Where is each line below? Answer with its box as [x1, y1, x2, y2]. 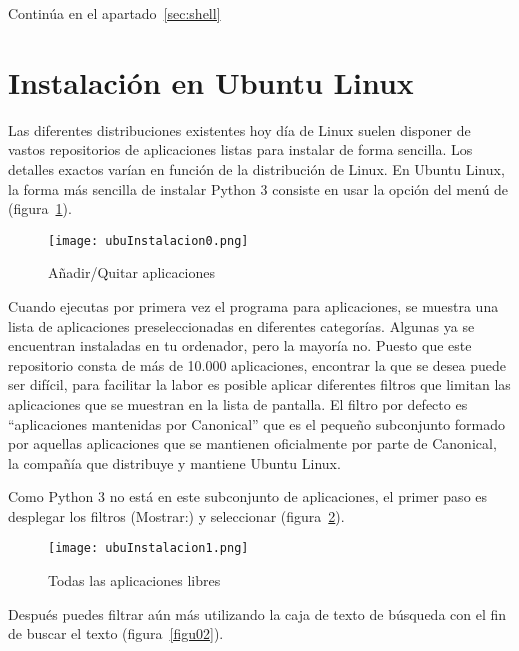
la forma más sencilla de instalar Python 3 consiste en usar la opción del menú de [8, 178, 509, 199]
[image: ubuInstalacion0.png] [48, 233, 249, 248]
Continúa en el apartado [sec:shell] [8, 3, 221, 23]
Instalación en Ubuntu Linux [8, 61, 414, 102]
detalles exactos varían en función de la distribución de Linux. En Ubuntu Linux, [8, 158, 505, 179]
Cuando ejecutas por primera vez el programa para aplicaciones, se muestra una [8, 295, 499, 316]
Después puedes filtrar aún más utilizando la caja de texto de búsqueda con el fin [8, 603, 507, 624]
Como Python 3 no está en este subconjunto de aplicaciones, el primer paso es [8, 486, 488, 507]
